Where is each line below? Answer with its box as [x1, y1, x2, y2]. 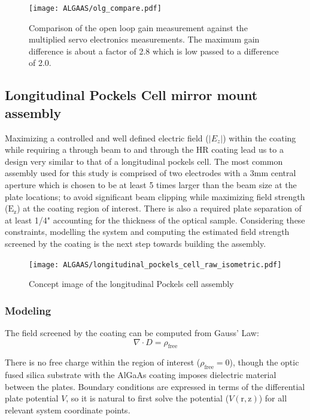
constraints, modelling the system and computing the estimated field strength [5, 225, 290, 238]
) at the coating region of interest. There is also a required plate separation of [17, 202, 302, 214]
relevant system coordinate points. [5, 404, 130, 416]
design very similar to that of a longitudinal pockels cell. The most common [5, 155, 283, 167]
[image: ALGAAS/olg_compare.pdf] [29, 4, 162, 13]
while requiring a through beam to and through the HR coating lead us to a [5, 143, 284, 156]
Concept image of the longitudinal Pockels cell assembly [29, 277, 234, 290]
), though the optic [229, 356, 299, 368]
